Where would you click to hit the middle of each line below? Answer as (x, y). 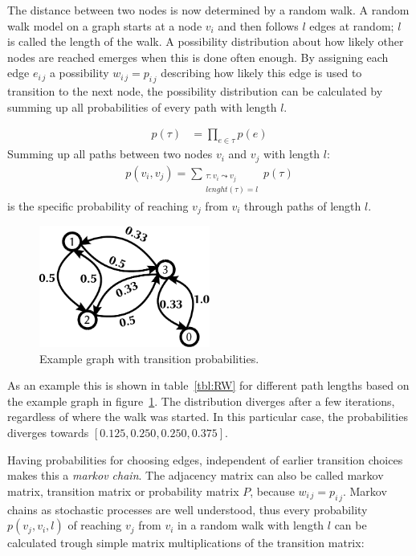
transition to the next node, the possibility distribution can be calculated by (195, 91)
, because (272, 491)
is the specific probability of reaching (98, 205)
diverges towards (48, 433)
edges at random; (352, 25)
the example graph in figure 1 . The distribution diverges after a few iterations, (201, 401)
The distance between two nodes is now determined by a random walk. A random (208, 10)
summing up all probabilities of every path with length (142, 106)
